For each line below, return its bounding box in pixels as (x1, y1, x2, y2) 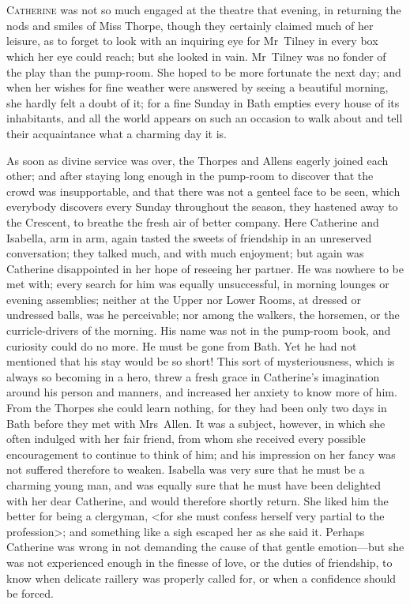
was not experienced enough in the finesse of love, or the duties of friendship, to (6, 553, 393, 570)
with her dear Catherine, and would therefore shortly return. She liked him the (6, 492, 389, 508)
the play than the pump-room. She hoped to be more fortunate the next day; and (6, 63, 401, 80)
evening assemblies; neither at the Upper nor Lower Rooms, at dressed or (6, 291, 362, 307)
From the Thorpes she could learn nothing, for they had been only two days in (6, 400, 387, 416)
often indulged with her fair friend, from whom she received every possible (6, 430, 366, 447)
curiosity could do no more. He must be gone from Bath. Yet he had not (6, 337, 357, 354)
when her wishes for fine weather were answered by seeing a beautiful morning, (6, 79, 389, 96)
